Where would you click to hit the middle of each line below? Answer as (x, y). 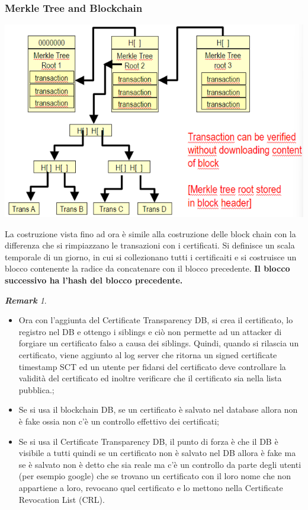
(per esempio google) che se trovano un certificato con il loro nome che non (155, 476)
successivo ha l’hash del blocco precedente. (94, 280)
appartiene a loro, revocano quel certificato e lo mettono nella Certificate (151, 487)
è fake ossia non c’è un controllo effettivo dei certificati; (119, 421)
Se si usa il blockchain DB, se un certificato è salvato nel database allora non (158, 409)
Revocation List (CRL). (62, 499)
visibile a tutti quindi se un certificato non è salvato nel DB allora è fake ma (157, 453)
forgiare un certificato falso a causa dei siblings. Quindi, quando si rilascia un (159, 343)
